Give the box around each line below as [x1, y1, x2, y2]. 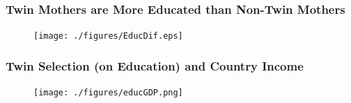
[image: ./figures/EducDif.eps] [33, 31, 183, 41]
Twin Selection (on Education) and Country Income [6, 57, 304, 74]
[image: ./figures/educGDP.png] [33, 88, 183, 98]
